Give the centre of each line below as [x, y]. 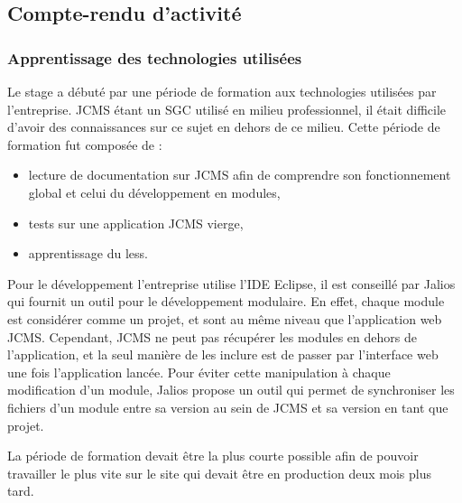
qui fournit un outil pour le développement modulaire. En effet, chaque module [226, 301]
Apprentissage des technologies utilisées [155, 57]
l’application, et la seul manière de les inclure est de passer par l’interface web [223, 354]
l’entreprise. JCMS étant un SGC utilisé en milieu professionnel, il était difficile [227, 109]
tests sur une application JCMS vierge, [136, 223]
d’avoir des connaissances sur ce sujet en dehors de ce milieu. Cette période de [224, 127]
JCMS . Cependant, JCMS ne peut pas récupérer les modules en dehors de [212, 336]
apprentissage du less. [88, 253]
